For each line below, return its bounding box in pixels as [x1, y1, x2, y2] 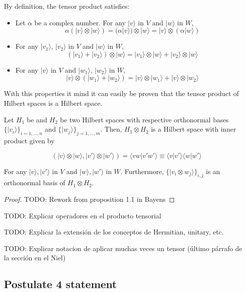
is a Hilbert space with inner [151, 124, 236, 134]
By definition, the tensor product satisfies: [4, 1, 130, 11]
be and [27, 114, 47, 124]
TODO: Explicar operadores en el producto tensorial [4, 210, 161, 220]
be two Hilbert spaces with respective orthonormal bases [60, 114, 229, 124]
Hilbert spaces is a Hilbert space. [4, 97, 102, 108]
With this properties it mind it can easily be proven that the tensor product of [4, 88, 239, 98]
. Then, [100, 124, 122, 134]
